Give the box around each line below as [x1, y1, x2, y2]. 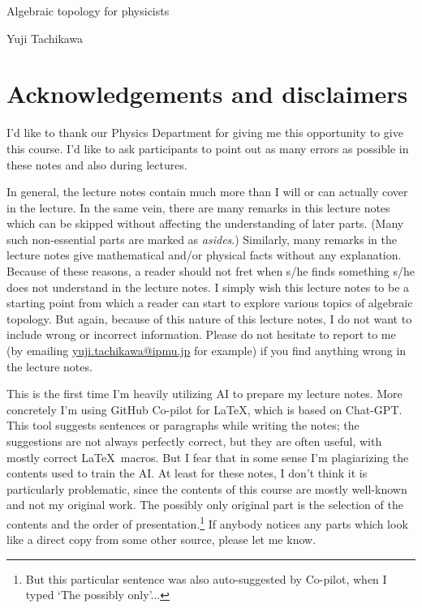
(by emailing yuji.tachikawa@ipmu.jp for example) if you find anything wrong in [6, 342, 407, 359]
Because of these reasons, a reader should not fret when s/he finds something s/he [6, 263, 416, 280]
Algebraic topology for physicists [6, 2, 170, 19]
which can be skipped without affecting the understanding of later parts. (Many [6, 215, 404, 232]
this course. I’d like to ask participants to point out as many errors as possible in [6, 139, 409, 156]
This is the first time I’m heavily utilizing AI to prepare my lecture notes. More [6, 385, 403, 402]
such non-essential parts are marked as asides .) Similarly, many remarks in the [6, 230, 397, 247]
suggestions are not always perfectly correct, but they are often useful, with [6, 433, 382, 449]
